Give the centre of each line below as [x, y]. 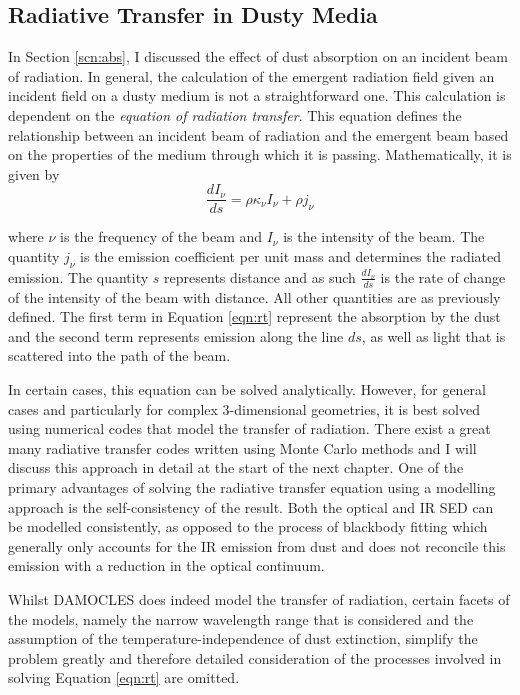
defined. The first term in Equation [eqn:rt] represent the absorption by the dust [254, 316]
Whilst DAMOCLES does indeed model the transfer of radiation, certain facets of [259, 598]
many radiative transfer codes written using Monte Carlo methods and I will [242, 447]
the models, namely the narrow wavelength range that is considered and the [241, 618]
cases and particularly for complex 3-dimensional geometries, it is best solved [244, 408]
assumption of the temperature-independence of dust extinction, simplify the [243, 638]
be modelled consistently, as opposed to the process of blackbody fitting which [248, 526]
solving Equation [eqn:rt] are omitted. [124, 677]
